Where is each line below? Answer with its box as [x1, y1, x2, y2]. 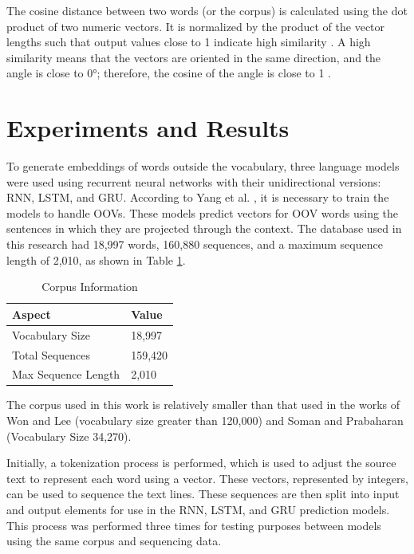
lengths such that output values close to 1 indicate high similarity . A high [6, 33, 371, 50]
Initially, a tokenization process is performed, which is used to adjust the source [6, 454, 396, 471]
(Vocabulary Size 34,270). [6, 427, 132, 444]
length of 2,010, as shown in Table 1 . [6, 251, 186, 268]
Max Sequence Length [12, 366, 120, 383]
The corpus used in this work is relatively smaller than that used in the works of [6, 396, 400, 413]
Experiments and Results [6, 112, 290, 144]
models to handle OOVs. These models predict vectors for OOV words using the [6, 204, 399, 221]
